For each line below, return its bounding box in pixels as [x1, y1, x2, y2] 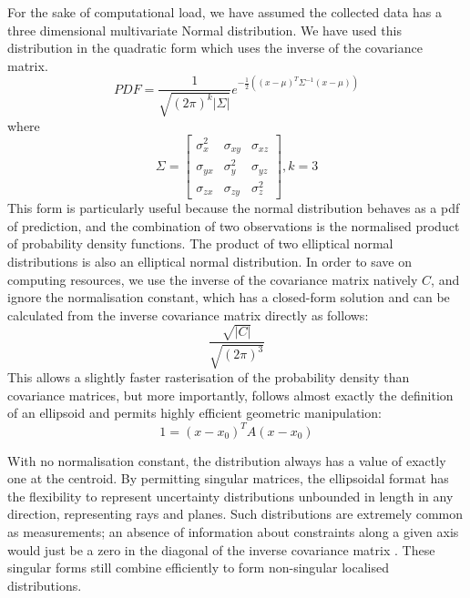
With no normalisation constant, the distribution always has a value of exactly [7, 451, 446, 470]
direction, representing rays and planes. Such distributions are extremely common [7, 504, 464, 523]
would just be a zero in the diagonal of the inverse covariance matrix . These [7, 540, 435, 559]
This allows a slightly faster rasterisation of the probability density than [7, 368, 410, 387]
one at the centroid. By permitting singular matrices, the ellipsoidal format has [7, 469, 449, 488]
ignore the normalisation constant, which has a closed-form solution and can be [7, 288, 450, 307]
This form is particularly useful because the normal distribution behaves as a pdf [7, 198, 460, 218]
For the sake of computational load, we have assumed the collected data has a [7, 3, 442, 21]
